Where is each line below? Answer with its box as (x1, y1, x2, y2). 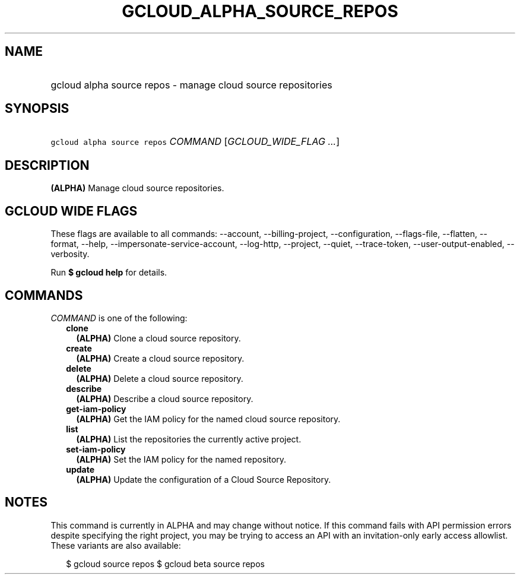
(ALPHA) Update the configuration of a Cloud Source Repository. (76, 474, 331, 485)
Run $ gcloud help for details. (50, 267, 167, 278)
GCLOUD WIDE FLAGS (5, 203, 138, 219)
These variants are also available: (50, 540, 181, 550)
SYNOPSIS (5, 101, 69, 116)
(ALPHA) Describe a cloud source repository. (76, 393, 253, 404)
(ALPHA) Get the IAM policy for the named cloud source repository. (76, 413, 341, 424)
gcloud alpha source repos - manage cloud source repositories (50, 78, 332, 91)
